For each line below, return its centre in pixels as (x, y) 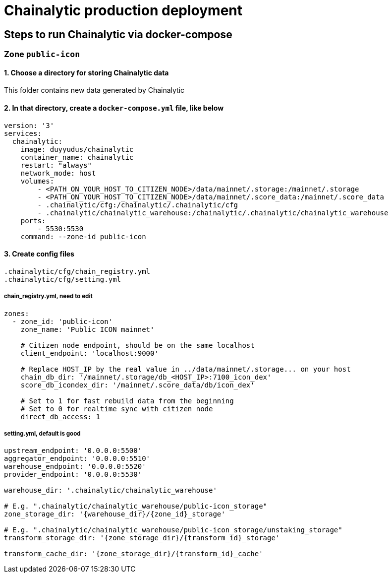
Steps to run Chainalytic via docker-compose (118, 34)
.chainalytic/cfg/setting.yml (63, 279)
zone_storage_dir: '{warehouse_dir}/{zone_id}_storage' (115, 514)
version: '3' (29, 125)
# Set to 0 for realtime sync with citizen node (117, 409)
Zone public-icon (42, 54)
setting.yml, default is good (42, 434)
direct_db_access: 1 (60, 417)
